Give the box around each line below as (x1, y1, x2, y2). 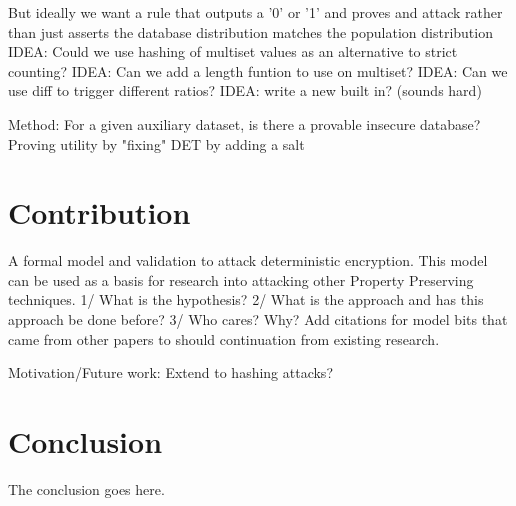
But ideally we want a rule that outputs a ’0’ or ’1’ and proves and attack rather (8, 2, 503, 22)
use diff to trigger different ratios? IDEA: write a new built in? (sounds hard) (8, 80, 482, 101)
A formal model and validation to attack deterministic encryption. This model (8, 250, 488, 271)
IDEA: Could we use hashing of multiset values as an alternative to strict (8, 41, 458, 62)
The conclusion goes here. (8, 478, 165, 499)
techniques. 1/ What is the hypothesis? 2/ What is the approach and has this (8, 289, 484, 310)
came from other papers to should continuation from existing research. (8, 328, 440, 349)
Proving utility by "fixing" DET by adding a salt (8, 133, 305, 154)
